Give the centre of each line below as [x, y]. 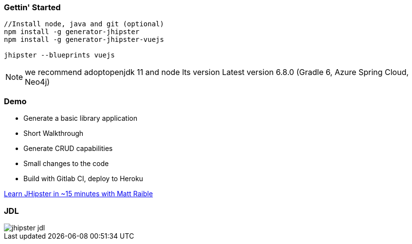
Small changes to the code [66, 164]
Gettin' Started [32, 7]
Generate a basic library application [81, 118]
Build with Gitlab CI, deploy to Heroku [83, 179]
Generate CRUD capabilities [68, 149]
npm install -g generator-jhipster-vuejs [84, 40]
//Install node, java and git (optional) [84, 24]
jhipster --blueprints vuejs [59, 55]
